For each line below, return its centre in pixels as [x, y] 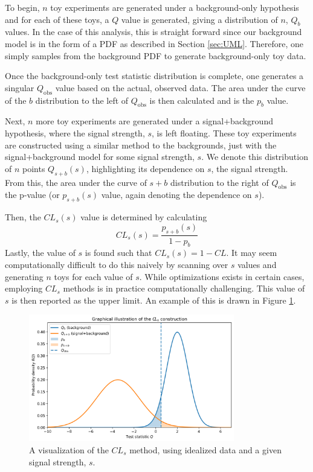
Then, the [23, 217]
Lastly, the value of [40, 253]
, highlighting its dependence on [145, 168]
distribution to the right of [219, 182]
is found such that [118, 253]
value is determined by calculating [144, 217]
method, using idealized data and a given [205, 449]
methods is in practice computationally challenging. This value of [184, 288]
